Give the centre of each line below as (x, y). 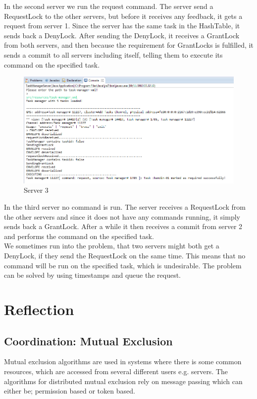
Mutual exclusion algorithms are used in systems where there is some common (123, 361)
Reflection (39, 309)
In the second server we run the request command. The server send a (109, 6)
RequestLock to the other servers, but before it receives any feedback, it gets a (123, 16)
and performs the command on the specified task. (79, 236)
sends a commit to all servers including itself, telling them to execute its (113, 54)
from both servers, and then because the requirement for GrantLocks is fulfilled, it (129, 45)
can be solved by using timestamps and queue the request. (93, 275)
